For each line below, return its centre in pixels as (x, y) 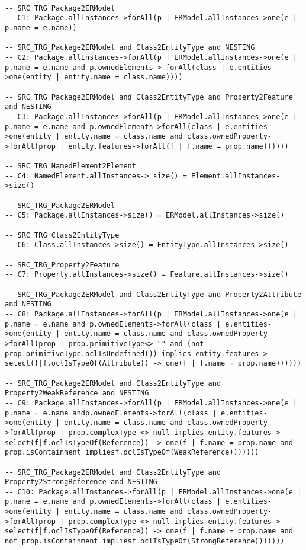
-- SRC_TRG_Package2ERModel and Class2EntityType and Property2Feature (149, 97)
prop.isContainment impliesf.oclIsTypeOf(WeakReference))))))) (132, 453)
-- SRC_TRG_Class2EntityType (62, 235)
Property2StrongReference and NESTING (81, 482)
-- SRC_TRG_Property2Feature (62, 265)
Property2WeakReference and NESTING (77, 393)
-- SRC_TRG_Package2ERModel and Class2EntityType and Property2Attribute (153, 294)
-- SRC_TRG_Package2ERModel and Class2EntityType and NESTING (130, 48)
